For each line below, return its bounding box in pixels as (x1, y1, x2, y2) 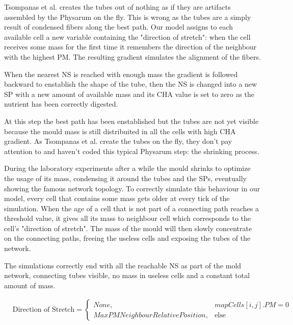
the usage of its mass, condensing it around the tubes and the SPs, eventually (4, 172, 247, 183)
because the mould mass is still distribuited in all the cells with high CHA (4, 126, 236, 136)
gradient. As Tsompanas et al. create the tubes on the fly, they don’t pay (4, 136, 232, 146)
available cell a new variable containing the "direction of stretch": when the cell (4, 31, 251, 42)
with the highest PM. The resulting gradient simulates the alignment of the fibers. (4, 51, 261, 62)
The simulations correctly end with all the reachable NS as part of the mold (4, 260, 242, 270)
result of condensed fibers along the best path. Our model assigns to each (4, 21, 233, 32)
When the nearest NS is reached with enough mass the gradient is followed (4, 68, 238, 79)
